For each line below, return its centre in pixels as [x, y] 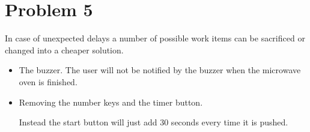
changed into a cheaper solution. [64, 49]
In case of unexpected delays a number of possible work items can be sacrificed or [155, 38]
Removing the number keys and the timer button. [111, 102]
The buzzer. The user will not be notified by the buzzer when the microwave [160, 70]
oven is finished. [48, 81]
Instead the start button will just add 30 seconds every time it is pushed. [153, 122]
